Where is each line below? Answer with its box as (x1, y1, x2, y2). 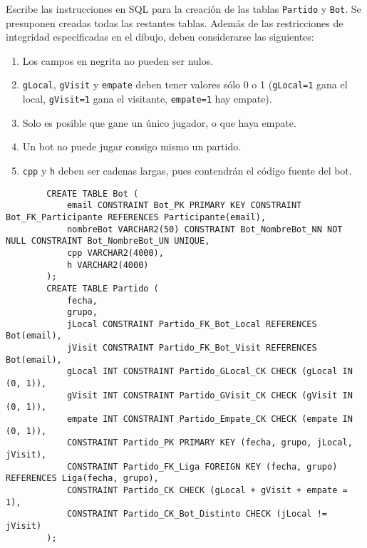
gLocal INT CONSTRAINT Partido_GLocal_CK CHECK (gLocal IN (66, 366, 353, 377)
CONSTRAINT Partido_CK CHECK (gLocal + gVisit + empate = (66, 485, 348, 495)
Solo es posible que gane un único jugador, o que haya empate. (22, 115, 296, 130)
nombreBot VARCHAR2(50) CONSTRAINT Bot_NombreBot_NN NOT (66, 224, 343, 234)
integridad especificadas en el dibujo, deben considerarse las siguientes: (6, 29, 314, 44)
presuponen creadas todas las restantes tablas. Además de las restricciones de (6, 15, 343, 30)
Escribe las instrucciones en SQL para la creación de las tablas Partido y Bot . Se (6, 1, 361, 16)
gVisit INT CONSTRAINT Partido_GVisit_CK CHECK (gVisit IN (66, 390, 353, 400)
